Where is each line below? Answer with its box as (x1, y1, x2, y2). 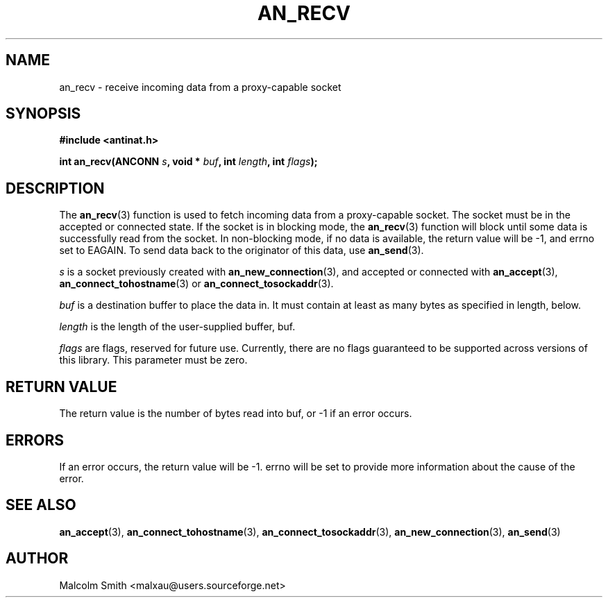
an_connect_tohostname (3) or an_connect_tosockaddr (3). (59, 278, 334, 290)
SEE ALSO (6, 496, 76, 514)
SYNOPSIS (6, 105, 81, 123)
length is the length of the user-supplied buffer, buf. (59, 321, 296, 333)
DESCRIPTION (6, 179, 105, 197)
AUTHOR (6, 550, 69, 568)
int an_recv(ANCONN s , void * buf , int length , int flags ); (59, 155, 318, 168)
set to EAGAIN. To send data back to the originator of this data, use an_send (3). (59, 244, 424, 257)
